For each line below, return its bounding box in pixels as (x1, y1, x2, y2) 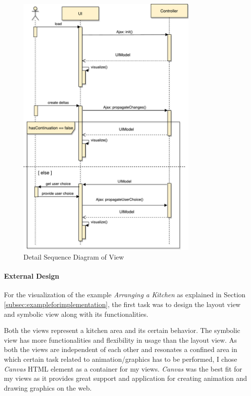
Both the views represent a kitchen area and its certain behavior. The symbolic (4, 325, 240, 335)
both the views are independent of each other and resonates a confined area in (4, 344, 237, 354)
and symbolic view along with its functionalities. (4, 308, 149, 319)
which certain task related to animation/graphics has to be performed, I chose (4, 353, 237, 364)
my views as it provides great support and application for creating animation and (4, 373, 247, 383)
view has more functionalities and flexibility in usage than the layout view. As (4, 334, 237, 345)
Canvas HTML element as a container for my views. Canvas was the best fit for (4, 363, 242, 374)
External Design (4, 271, 59, 281)
